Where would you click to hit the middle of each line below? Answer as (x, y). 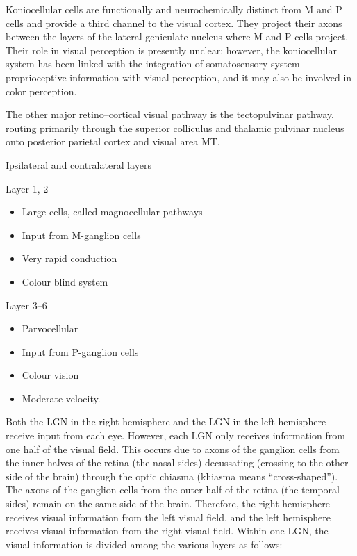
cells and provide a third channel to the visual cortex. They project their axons (174, 23)
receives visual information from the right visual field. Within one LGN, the (167, 531)
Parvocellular (50, 328)
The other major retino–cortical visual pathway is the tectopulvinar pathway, (170, 114)
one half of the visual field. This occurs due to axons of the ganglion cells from (173, 449)
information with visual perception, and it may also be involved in (211, 77)
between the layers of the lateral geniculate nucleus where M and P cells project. (177, 36)
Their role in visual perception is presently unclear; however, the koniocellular (171, 50)
